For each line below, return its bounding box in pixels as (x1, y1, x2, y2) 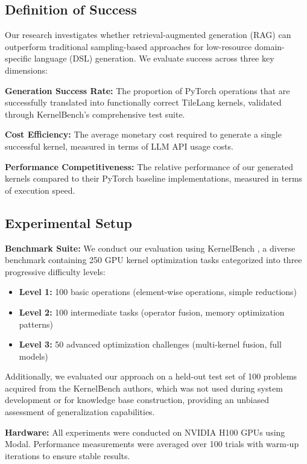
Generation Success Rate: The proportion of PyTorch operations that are (5, 84, 290, 97)
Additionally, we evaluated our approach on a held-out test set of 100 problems (5, 370, 297, 383)
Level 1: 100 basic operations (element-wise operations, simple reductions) (19, 285, 297, 298)
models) (19, 349, 48, 362)
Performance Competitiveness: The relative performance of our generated (5, 160, 293, 173)
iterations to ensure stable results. (5, 449, 130, 462)
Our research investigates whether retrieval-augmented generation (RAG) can (5, 28, 291, 41)
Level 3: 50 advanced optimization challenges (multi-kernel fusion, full (19, 338, 282, 351)
